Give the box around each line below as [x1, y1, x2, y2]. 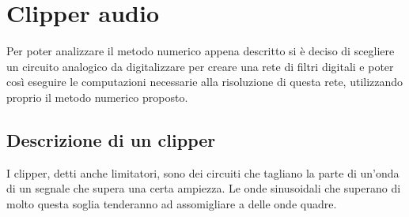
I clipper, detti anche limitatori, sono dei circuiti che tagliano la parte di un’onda [6, 164, 400, 181]
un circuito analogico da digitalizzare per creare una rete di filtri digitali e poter [6, 58, 394, 74]
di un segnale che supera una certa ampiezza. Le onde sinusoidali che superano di [6, 180, 401, 196]
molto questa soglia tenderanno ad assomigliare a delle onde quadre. [6, 195, 337, 211]
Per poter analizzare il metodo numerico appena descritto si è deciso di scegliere [6, 43, 395, 59]
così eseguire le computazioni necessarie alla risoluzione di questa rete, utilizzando [6, 73, 403, 90]
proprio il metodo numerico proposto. [6, 88, 188, 105]
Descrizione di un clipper [6, 127, 216, 152]
